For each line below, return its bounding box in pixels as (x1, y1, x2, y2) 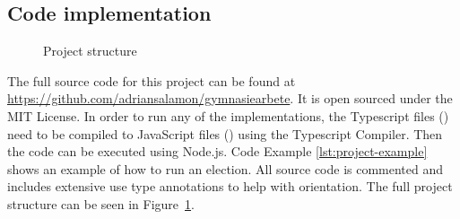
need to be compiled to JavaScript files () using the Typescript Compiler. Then (7, 124, 443, 143)
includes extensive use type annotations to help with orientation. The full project (7, 177, 453, 196)
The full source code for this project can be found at (7, 71, 296, 90)
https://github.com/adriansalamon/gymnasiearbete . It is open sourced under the (7, 89, 453, 108)
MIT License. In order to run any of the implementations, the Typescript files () (7, 106, 449, 125)
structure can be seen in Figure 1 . (7, 194, 195, 213)
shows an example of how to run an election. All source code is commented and (7, 159, 444, 178)
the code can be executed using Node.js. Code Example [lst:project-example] (7, 142, 428, 161)
